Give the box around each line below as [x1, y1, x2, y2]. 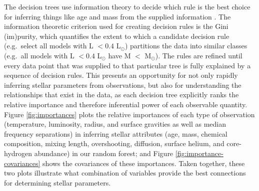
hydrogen [4, 148, 32, 158]
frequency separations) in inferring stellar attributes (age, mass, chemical [4, 128, 227, 139]
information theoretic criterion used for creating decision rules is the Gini [4, 21, 228, 31]
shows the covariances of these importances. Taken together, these [42, 158, 245, 168]
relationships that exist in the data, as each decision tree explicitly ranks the [4, 89, 239, 100]
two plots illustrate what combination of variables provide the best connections [4, 168, 246, 178]
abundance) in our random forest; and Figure [34, 148, 173, 158]
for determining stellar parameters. [4, 177, 111, 188]
